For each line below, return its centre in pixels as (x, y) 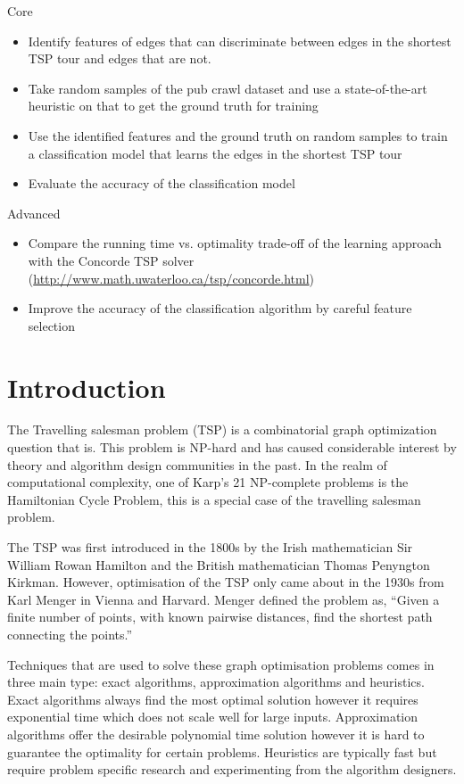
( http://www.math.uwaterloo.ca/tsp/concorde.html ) (171, 278)
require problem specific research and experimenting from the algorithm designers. (232, 769)
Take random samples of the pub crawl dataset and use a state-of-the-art (228, 88)
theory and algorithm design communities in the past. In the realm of (197, 464)
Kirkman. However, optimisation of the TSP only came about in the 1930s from (226, 582)
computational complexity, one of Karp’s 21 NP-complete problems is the (208, 482)
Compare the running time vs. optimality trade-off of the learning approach (235, 243)
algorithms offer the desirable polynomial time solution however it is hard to (216, 734)
